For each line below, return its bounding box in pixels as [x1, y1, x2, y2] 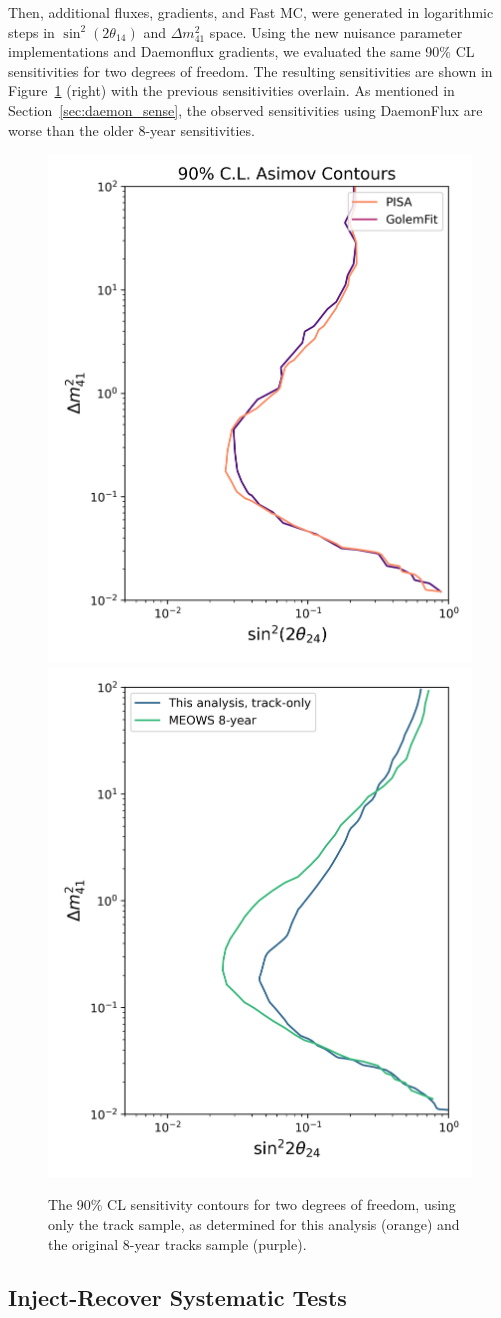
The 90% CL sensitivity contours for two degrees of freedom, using [48, 1194, 456, 1215]
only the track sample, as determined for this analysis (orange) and [48, 1213, 460, 1234]
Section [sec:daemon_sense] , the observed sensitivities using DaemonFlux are [8, 99, 483, 120]
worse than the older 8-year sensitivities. [8, 119, 255, 140]
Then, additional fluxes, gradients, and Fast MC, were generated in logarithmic [8, 2, 494, 22]
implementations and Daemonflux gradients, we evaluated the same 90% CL [8, 41, 475, 62]
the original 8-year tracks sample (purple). [48, 1233, 307, 1254]
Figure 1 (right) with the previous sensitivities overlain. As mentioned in [8, 80, 455, 101]
